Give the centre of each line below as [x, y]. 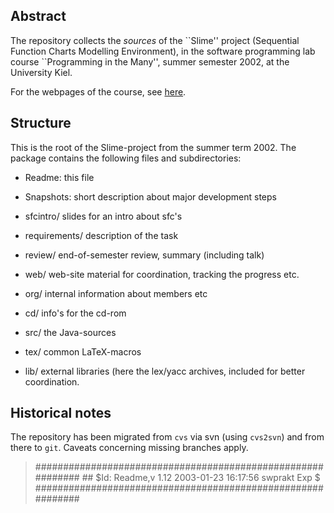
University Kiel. [41, 72]
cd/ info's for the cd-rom [75, 313]
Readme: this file [59, 177]
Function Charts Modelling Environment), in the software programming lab [163, 51]
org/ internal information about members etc [116, 293]
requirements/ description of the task [101, 235]
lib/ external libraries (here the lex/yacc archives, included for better [165, 371]
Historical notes [61, 413]
